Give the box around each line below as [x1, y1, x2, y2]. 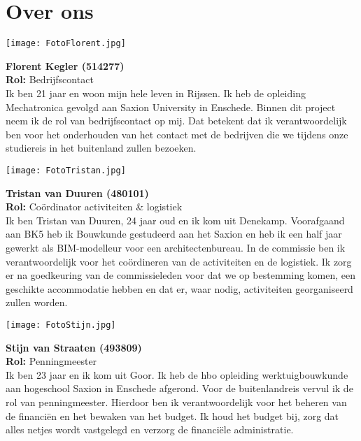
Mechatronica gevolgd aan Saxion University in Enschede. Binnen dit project [6, 99, 336, 114]
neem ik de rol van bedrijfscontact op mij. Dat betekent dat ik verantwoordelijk [6, 113, 347, 128]
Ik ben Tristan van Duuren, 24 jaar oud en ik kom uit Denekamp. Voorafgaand [6, 212, 345, 227]
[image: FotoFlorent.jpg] [6, 38, 126, 49]
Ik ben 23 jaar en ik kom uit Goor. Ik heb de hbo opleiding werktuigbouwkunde [6, 367, 348, 382]
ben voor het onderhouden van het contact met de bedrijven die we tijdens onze [6, 126, 348, 141]
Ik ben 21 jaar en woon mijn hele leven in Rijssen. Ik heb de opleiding [6, 85, 306, 100]
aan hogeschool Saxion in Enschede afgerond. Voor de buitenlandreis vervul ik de [6, 381, 353, 396]
